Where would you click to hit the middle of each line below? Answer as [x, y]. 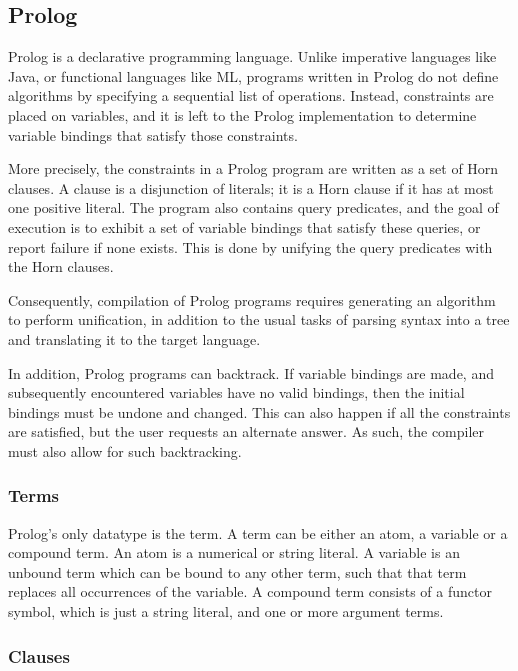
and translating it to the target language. [134, 338]
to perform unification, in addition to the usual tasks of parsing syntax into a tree [259, 319]
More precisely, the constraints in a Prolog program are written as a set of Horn [253, 168]
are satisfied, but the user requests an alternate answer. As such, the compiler [246, 431]
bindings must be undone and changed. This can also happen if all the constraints [259, 411]
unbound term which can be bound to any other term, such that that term [237, 571]
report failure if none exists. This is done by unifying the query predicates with [250, 246]
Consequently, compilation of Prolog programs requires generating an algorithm [252, 299]
